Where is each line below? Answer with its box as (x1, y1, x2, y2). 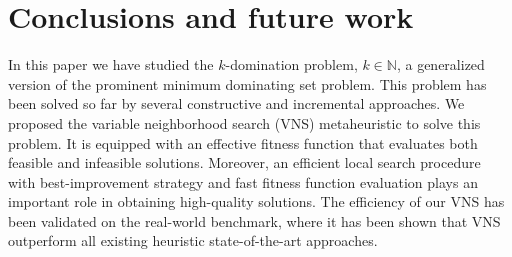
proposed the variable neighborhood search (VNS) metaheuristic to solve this (8, 112, 481, 133)
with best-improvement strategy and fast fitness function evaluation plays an (8, 171, 478, 192)
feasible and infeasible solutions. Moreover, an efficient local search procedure (8, 152, 481, 173)
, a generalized (396, 54, 485, 75)
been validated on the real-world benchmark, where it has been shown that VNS (8, 210, 501, 231)
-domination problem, (225, 54, 358, 75)
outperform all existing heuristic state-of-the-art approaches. (8, 230, 378, 251)
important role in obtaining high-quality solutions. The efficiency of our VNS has (8, 191, 505, 212)
